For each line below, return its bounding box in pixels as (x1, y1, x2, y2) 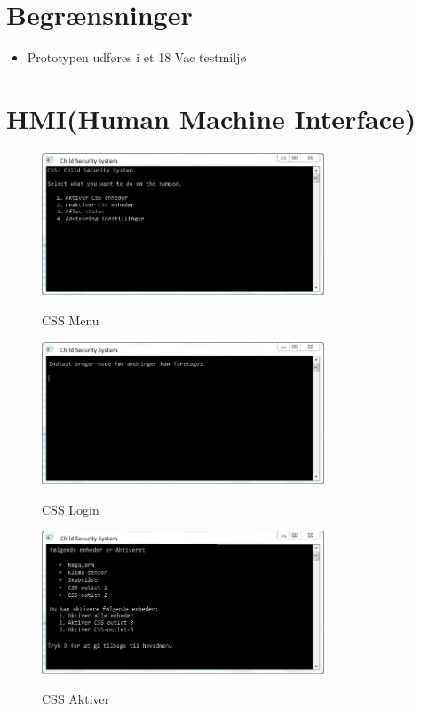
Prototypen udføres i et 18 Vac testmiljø (27, 48, 247, 67)
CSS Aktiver (42, 689, 110, 707)
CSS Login (42, 499, 99, 518)
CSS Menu (42, 311, 99, 330)
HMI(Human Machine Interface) (6, 100, 417, 136)
